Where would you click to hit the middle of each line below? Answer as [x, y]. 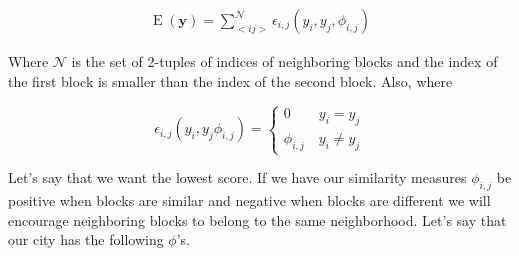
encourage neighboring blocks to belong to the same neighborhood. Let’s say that [257, 219]
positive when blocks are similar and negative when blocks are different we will [249, 200]
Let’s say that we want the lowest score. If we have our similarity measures [237, 177]
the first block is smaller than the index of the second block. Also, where [230, 80]
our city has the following [86, 239]
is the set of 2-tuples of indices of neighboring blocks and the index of [284, 61]
